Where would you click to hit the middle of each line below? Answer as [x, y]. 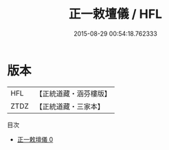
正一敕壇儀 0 [35, 139]
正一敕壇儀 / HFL [115, 14]
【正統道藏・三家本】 [70, 106]
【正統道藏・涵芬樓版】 [74, 94]
